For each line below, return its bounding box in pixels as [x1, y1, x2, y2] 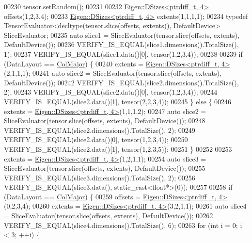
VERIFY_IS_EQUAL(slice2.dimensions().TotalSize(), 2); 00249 [4, 125, 195, 135]
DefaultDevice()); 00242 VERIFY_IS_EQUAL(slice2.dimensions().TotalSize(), [4, 77, 239, 87]
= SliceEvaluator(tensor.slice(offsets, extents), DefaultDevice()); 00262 [4, 211, 213, 221]
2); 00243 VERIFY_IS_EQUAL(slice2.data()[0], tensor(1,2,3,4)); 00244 [4, 87, 218, 97]
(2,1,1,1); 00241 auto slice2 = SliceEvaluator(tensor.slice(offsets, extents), [4, 68, 221, 78]
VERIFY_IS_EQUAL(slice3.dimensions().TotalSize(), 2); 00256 [4, 172, 195, 182]
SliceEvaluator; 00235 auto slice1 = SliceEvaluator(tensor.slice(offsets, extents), [4, 30, 239, 40]
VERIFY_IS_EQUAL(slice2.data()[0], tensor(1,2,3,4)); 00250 [4, 134, 188, 145]
